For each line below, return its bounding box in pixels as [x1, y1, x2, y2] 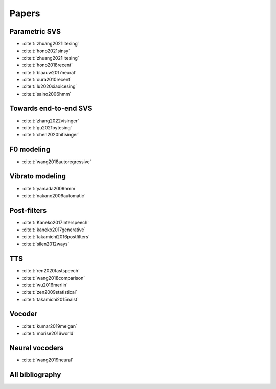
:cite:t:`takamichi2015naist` [22, 296, 79, 303]
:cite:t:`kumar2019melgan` [22, 323, 78, 329]
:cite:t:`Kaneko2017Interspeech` [22, 219, 89, 225]
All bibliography [9, 371, 61, 379]
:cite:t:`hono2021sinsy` [22, 48, 70, 54]
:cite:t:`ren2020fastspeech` [22, 267, 80, 273]
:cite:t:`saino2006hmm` [22, 90, 72, 97]
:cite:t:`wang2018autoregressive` [22, 158, 91, 165]
